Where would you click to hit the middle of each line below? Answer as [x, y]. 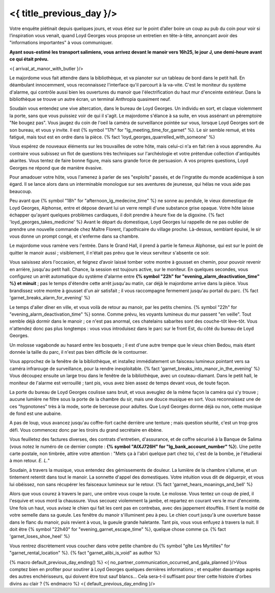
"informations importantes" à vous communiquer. [61, 43]
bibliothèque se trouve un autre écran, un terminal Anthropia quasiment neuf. [90, 99]
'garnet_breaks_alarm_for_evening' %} [50, 298]
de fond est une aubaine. [36, 414]
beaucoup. [21, 191]
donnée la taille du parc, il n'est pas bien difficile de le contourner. [78, 352]
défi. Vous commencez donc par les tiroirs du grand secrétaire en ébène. [86, 430]
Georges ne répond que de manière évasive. [56, 167]
